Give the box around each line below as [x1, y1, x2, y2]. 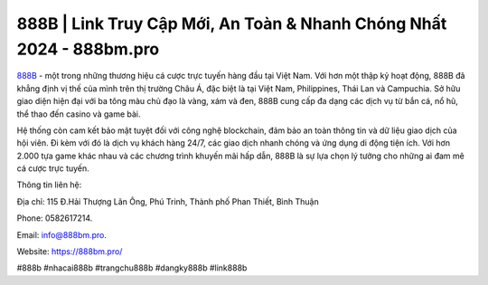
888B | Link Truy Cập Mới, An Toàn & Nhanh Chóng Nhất [16, 14, 447, 33]
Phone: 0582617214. [16, 213, 93, 223]
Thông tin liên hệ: [16, 179, 82, 190]
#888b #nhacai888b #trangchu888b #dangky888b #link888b [16, 262, 248, 273]
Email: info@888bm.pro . [16, 229, 108, 240]
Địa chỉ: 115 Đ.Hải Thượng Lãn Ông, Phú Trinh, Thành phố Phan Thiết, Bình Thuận [16, 195, 320, 207]
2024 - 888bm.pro [16, 39, 160, 59]
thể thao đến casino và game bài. [16, 109, 141, 119]
